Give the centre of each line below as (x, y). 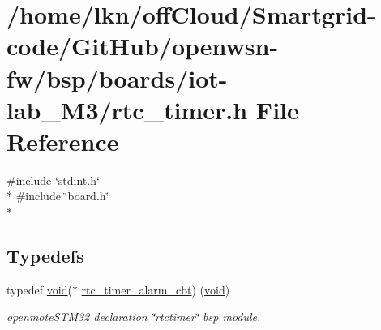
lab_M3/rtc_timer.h (127, 109)
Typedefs (45, 256)
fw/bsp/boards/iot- (117, 77)
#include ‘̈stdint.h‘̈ (53, 180)
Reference (63, 141)
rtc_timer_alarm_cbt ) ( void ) (156, 289)
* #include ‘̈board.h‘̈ (58, 196)
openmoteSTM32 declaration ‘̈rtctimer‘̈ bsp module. (134, 317)
